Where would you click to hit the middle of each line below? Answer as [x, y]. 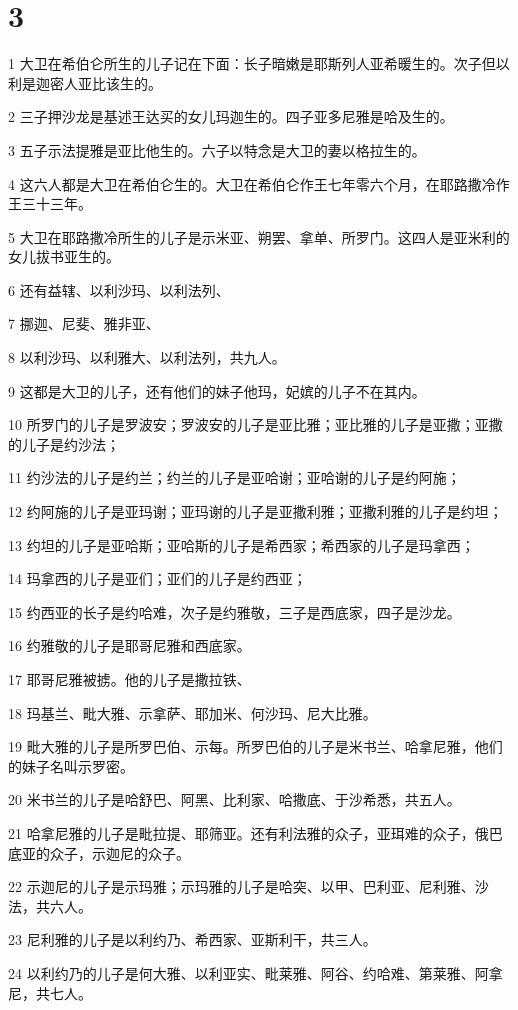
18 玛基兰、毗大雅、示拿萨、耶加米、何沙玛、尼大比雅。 [192, 712]
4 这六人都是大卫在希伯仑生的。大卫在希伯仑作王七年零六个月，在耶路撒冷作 [259, 183]
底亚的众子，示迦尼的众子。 [99, 852]
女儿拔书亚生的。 [64, 256]
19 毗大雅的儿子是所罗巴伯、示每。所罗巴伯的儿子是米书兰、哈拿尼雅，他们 [255, 746]
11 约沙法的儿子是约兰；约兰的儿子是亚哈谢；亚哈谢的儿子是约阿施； [234, 477]
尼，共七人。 [50, 992]
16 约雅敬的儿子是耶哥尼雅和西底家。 [129, 645]
